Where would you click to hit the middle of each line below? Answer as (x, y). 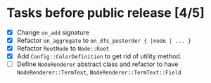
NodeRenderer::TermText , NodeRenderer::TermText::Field (99, 72)
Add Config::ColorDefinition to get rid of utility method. (99, 56)
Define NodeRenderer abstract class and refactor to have (97, 64)
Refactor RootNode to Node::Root (63, 49)
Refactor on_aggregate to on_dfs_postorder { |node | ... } (104, 40)
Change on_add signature (53, 32)
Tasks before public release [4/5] (105, 13)
